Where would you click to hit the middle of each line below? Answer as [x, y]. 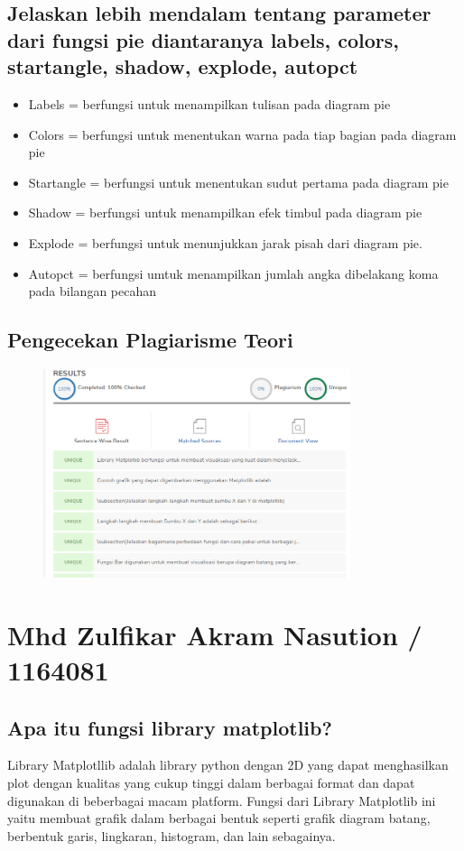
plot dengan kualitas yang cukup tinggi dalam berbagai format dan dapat [211, 782]
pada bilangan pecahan [93, 291]
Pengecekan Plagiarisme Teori [150, 340]
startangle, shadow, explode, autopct [183, 66]
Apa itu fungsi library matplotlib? [170, 727]
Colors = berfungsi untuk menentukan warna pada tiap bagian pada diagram [242, 134]
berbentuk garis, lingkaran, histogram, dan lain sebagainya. [172, 835]
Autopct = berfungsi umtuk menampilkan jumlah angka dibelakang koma [233, 273]
